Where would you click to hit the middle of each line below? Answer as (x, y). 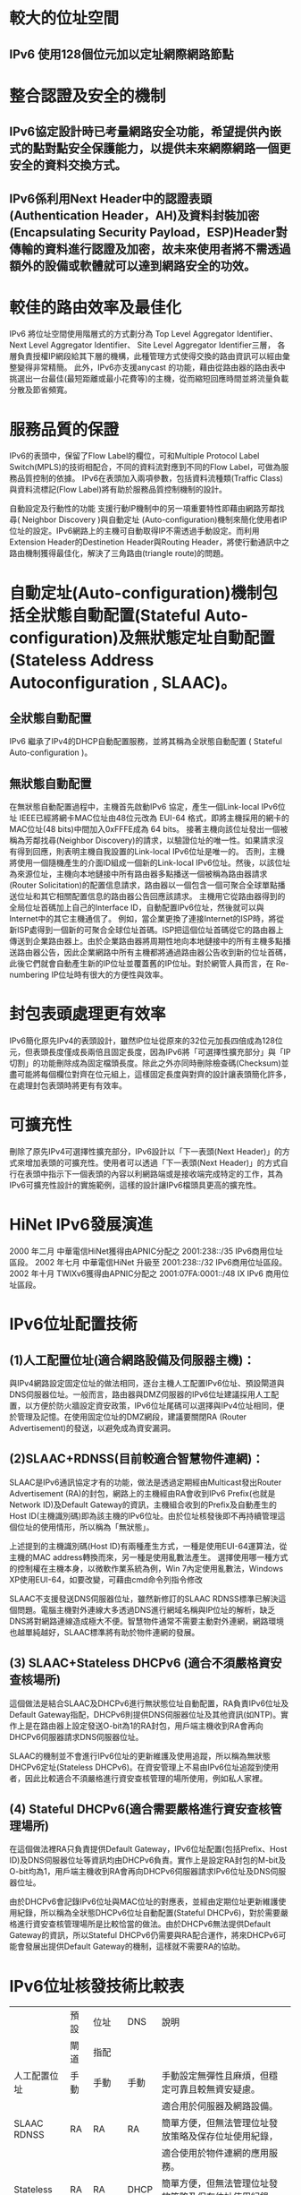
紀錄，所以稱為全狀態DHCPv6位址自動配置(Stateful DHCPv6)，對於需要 (149, 1913)
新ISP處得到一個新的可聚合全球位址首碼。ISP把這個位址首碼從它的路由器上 (146, 930)
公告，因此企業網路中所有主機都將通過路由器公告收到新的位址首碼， (165, 952)
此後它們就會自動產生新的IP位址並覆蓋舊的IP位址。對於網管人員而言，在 (142, 964)
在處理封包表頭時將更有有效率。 (68, 1085)
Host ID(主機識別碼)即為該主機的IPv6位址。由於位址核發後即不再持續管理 (144, 1515)
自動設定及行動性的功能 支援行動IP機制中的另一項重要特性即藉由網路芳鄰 (143, 509)
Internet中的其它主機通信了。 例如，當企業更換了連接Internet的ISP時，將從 (146, 919)
